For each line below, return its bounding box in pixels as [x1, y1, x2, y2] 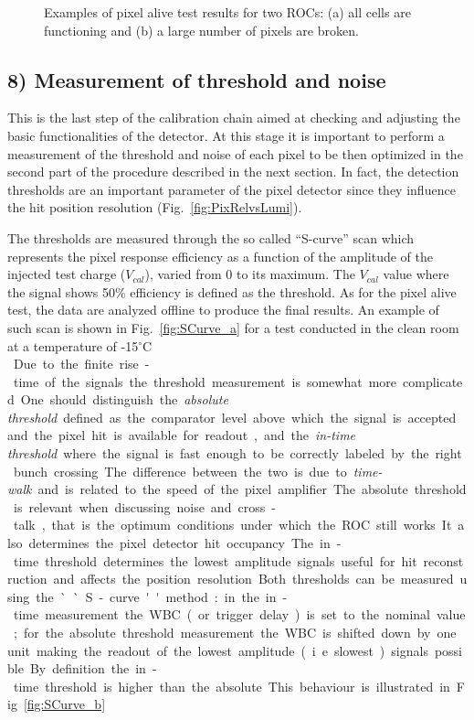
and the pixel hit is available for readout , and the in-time [7, 425, 356, 445]
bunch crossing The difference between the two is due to [13, 461, 347, 480]
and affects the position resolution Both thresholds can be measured [53, 569, 454, 588]
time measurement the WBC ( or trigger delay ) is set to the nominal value [13, 605, 466, 624]
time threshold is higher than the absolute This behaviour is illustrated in [13, 676, 450, 695]
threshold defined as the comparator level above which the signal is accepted [7, 407, 457, 426]
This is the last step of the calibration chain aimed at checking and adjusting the [7, 108, 460, 127]
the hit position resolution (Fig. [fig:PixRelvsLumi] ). [7, 198, 302, 217]
